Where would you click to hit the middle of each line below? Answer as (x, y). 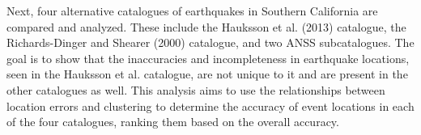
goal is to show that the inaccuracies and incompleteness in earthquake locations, (208, 58)
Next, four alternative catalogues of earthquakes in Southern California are (192, 11)
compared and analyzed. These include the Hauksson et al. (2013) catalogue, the (206, 26)
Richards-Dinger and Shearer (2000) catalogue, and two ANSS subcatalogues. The (210, 42)
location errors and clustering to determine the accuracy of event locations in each (210, 105)
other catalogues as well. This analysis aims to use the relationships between (196, 89)
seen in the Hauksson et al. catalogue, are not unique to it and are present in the (207, 74)
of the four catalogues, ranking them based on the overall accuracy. (173, 122)
